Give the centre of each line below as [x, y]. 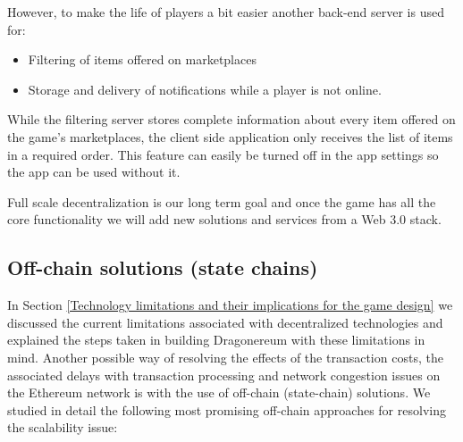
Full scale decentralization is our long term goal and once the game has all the [222, 201]
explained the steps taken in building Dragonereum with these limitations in [216, 340]
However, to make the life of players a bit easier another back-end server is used [226, 12]
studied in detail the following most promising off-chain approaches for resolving [227, 409]
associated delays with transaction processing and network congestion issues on [224, 375]
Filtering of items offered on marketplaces [142, 59]
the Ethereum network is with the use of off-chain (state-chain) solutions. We [219, 392]
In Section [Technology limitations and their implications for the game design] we [230, 305]
